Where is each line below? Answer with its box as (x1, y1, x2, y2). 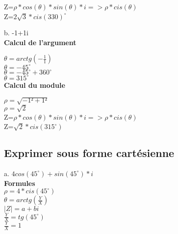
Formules (4, 178, 35, 188)
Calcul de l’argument (4, 37, 76, 47)
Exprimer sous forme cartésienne (4, 145, 175, 160)
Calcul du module (4, 79, 65, 90)
